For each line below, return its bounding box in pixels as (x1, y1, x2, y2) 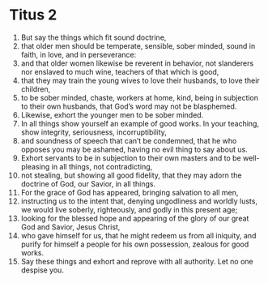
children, (20, 84, 51, 94)
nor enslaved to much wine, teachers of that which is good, (20, 66, 219, 76)
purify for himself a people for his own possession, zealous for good (20, 239, 249, 249)
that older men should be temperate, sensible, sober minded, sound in (20, 41, 256, 50)
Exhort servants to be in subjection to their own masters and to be (20, 152, 241, 163)
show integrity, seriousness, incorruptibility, (20, 127, 167, 137)
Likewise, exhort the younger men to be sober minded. (20, 109, 204, 119)
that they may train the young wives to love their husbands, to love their (20, 75, 260, 85)
